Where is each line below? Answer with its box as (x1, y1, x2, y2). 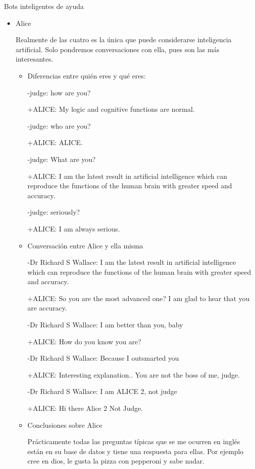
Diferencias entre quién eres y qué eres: (27, 70, 146, 80)
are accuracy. (27, 303, 67, 313)
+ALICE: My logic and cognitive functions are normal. (27, 104, 195, 114)
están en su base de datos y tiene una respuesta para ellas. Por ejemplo (27, 446, 244, 456)
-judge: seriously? (27, 207, 80, 217)
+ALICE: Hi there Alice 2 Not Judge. (27, 403, 143, 413)
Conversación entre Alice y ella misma (27, 240, 144, 250)
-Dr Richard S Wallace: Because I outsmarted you (27, 353, 179, 363)
